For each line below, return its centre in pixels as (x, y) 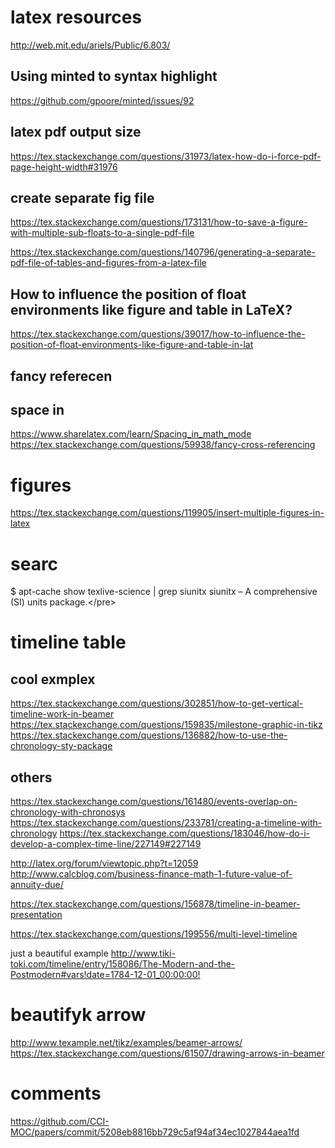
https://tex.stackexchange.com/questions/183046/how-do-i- (185, 833)
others (31, 777)
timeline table (68, 642)
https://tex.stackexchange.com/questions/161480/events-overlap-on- (154, 802)
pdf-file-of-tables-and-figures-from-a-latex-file (108, 263)
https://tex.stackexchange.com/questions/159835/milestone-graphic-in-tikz (166, 725)
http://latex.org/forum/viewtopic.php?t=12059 (104, 863)
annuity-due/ (37, 885)
